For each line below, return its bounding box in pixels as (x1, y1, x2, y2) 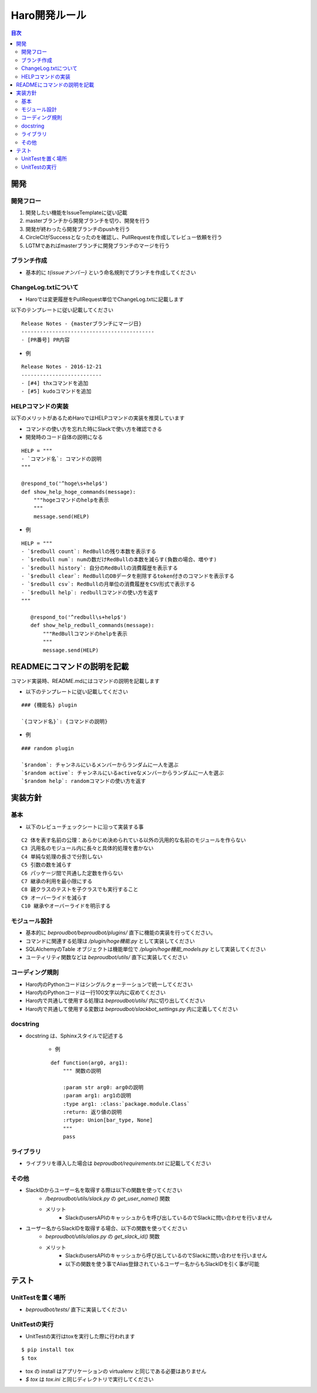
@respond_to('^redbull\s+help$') (30, 614, 127, 621)
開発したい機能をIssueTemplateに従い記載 (25, 209, 127, 216)
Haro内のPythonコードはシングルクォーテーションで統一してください (25, 980, 193, 987)
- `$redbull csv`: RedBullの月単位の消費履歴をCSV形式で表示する (21, 581, 196, 588)
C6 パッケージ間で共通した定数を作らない (21, 870, 123, 876)
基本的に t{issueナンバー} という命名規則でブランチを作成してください (25, 269, 197, 276)
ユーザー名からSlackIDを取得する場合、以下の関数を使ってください (25, 1225, 188, 1231)
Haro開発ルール (11, 9, 87, 22)
